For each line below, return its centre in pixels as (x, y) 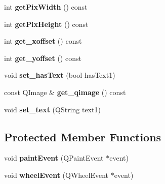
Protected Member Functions (83, 136)
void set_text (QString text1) (52, 109)
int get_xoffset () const (43, 41)
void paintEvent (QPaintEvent (54, 158)
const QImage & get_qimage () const (65, 92)
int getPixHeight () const (46, 24)
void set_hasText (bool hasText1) (60, 75)
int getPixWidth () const (46, 7)
